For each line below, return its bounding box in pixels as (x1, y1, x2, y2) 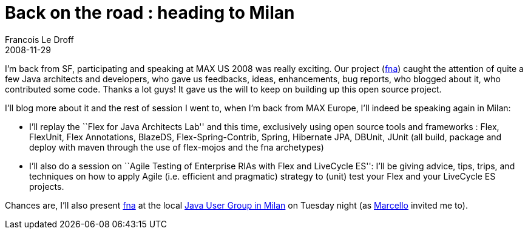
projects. (29, 181, 64, 192)
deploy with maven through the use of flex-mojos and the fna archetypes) (29, 141, 324, 152)
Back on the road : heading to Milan (5, 2, 295, 23)
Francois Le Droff (5, 34, 74, 45)
